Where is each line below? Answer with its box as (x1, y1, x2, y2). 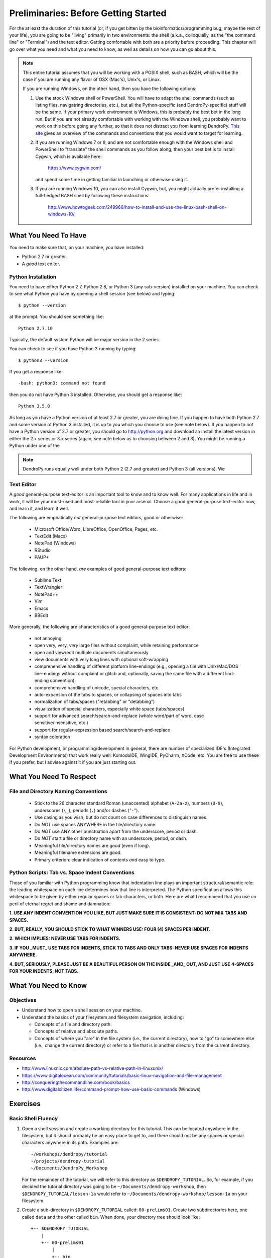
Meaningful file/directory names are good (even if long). (34, 842, 151, 848)
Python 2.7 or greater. (22, 254, 67, 260)
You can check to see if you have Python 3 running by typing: (9, 346, 137, 352)
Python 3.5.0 (18, 403, 50, 409)
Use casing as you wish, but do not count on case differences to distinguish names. (34, 814, 208, 820)
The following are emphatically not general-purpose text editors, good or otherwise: (9, 515, 183, 521)
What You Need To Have (9, 231, 87, 240)
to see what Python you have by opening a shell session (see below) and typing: (9, 291, 176, 297)
